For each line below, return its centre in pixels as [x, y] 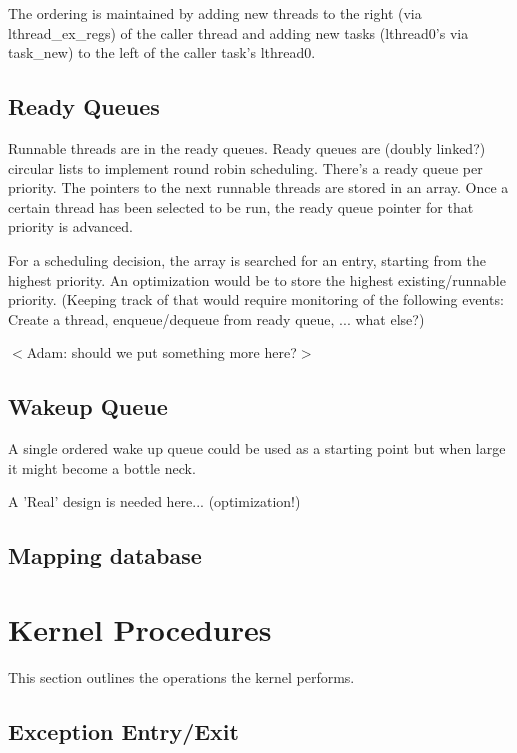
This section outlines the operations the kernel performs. [181, 676]
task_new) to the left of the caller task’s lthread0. [162, 52]
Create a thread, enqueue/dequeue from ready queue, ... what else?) [216, 318]
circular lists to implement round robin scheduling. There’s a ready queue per [245, 167]
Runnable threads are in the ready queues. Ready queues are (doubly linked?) [247, 147]
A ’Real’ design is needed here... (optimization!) [154, 501]
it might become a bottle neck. [102, 467]
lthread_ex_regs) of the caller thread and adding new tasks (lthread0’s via [238, 32]
